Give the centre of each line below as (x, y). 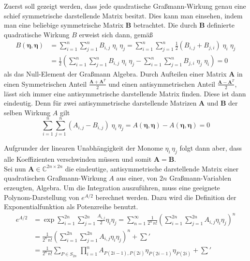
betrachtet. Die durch (165, 25)
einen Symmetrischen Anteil (45, 84)
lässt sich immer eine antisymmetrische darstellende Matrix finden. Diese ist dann (125, 93)
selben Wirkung (27, 112)
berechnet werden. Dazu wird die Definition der (166, 197)
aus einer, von (137, 178)
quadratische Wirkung (37, 34)
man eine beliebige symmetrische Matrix (64, 25)
